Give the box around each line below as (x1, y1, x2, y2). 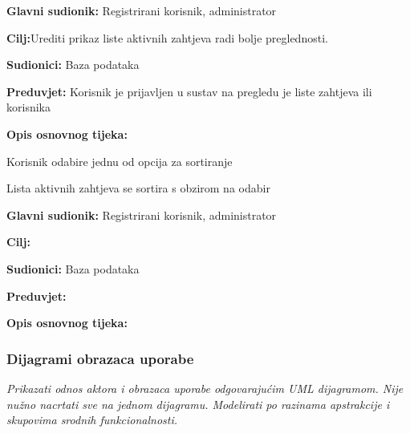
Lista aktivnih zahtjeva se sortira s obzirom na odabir (6, 180, 270, 196)
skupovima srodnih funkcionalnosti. (6, 411, 178, 428)
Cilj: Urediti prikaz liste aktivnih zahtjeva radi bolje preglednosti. (6, 29, 328, 46)
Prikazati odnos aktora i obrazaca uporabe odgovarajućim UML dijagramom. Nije (6, 379, 404, 396)
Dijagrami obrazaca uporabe (6, 348, 194, 368)
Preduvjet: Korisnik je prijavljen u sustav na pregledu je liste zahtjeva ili (6, 83, 372, 99)
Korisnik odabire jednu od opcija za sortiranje (6, 152, 233, 169)
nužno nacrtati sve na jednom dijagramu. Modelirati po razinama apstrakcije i (6, 395, 390, 412)
